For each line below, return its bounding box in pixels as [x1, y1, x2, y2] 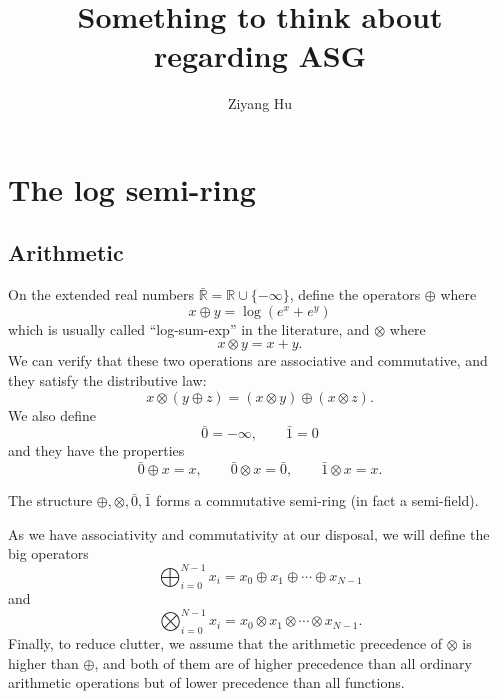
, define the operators [289, 284, 421, 305]
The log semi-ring [8, 168, 256, 209]
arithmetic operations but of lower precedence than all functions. [8, 672, 405, 693]
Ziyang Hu [227, 93, 293, 114]
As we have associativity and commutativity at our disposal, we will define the [8, 523, 490, 544]
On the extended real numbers [8, 284, 195, 305]
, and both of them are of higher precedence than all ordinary [94, 652, 472, 673]
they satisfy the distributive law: [8, 370, 207, 391]
